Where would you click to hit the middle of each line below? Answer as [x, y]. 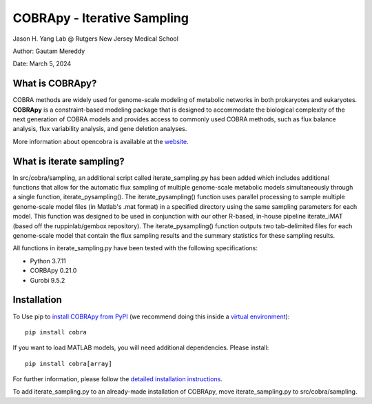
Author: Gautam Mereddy [49, 51]
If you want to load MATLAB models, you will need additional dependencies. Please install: [141, 347]
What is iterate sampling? [69, 161]
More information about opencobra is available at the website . [101, 141]
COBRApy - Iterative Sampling [101, 18]
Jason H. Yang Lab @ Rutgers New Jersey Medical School [96, 39]
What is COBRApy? [55, 84]
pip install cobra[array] [69, 363]
